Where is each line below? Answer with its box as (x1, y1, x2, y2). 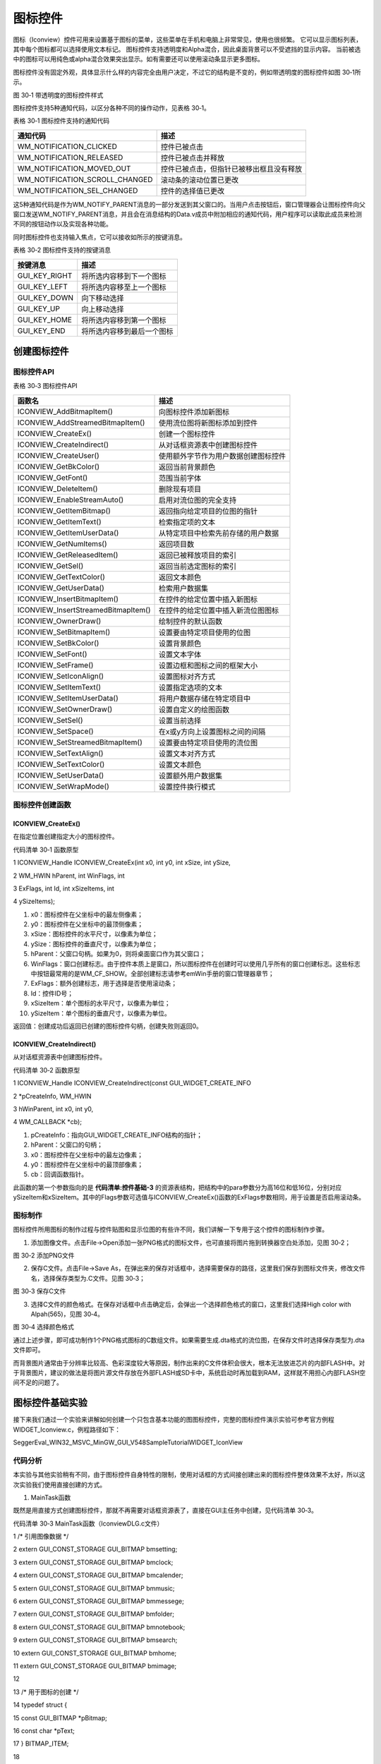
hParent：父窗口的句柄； (30, 1140, 104, 1149)
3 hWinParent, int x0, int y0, (13, 1104, 94, 1113)
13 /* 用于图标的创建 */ (13, 1687, 79, 1696)
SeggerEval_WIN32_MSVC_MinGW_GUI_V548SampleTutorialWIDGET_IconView (13, 1438, 243, 1446)
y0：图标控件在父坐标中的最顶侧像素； (30, 920, 144, 929)
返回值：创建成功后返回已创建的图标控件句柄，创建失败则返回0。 (13, 1022, 202, 1030)
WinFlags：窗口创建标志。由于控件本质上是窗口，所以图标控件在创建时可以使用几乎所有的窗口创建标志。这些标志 (30, 960, 361, 968)
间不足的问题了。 (13, 1378, 63, 1387)
